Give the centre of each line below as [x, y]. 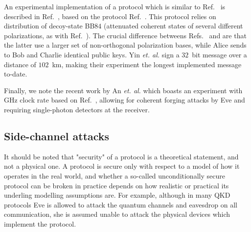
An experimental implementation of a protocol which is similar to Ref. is [115, 6]
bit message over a [219, 54]
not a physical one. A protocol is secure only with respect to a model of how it [122, 166]
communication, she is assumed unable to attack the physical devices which [117, 214]
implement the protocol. [40, 223]
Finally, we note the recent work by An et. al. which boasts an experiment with [123, 90]
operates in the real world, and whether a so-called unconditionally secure [114, 175]
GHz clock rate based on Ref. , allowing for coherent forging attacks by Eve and [125, 100]
